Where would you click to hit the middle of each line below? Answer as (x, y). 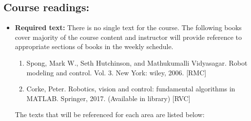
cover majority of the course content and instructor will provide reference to (128, 37)
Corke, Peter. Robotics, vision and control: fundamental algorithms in (131, 89)
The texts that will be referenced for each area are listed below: (110, 114)
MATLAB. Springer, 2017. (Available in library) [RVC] (108, 98)
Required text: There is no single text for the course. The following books (128, 27)
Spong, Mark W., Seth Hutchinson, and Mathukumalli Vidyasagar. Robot (137, 62)
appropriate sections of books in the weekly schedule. (94, 46)
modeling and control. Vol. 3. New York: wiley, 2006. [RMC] (116, 72)
